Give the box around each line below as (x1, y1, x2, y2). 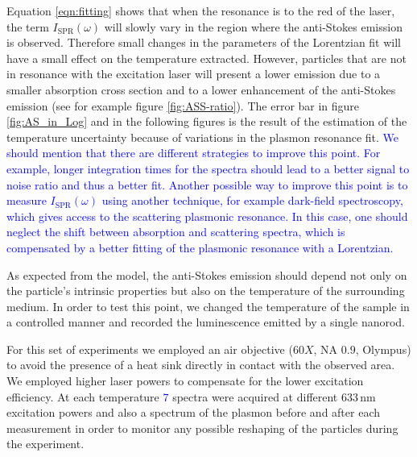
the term (6, 18, 49, 35)
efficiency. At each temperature (6, 388, 159, 405)
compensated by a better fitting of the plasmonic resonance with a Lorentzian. (6, 239, 394, 256)
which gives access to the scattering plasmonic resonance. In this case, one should (6, 207, 408, 224)
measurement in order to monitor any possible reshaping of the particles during (6, 419, 398, 436)
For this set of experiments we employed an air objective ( (6, 340, 293, 357)
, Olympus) (355, 340, 411, 357)
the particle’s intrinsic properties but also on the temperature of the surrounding (6, 282, 405, 299)
